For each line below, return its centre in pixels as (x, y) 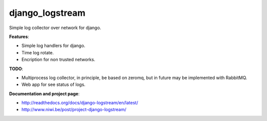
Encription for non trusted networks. (58, 60)
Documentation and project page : (44, 93)
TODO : (16, 69)
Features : (19, 37)
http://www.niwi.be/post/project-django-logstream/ (74, 110)
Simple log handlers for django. (53, 46)
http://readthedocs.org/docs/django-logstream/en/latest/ (80, 103)
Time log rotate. (38, 52)
